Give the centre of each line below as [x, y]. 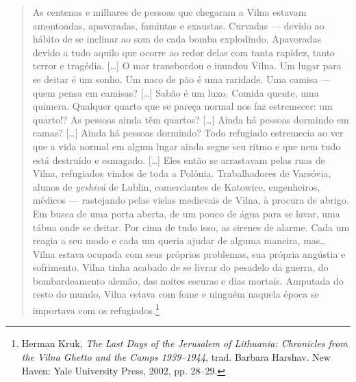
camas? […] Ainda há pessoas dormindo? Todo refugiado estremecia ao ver [188, 133]
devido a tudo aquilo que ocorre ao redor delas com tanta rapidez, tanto [184, 52]
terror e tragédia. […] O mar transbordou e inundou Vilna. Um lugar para [187, 65]
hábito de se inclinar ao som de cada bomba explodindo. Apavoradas [177, 39]
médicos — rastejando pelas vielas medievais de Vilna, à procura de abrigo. [191, 200]
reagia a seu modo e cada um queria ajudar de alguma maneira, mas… [179, 240]
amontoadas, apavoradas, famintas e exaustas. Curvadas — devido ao [178, 25]
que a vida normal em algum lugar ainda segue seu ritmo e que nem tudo [187, 146]
